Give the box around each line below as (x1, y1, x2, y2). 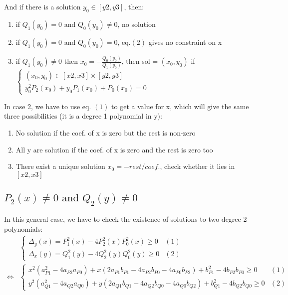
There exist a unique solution (15, 161, 105, 171)
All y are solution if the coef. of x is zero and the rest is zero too (15, 144, 213, 154)
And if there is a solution (4, 1, 81, 11)
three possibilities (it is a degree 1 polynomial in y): (4, 111, 162, 121)
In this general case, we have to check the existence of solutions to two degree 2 (4, 214, 247, 224)
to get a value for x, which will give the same (111, 101, 249, 111)
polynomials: (4, 223, 43, 234)
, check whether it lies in (160, 161, 235, 171)
